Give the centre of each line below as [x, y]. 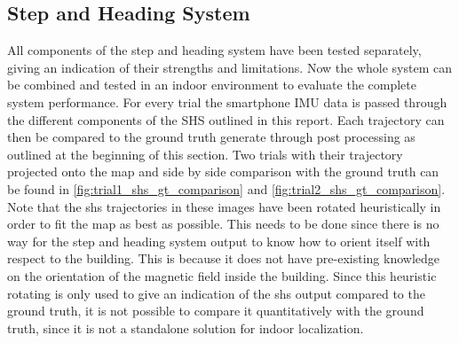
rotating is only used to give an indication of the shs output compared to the [216, 293]
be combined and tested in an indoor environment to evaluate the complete [212, 85]
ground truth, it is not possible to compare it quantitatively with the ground [216, 311]
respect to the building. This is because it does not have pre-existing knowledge [224, 258]
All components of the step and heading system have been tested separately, [214, 50]
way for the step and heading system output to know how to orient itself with [219, 241]
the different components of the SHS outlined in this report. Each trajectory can [226, 119]
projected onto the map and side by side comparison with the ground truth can [223, 171]
